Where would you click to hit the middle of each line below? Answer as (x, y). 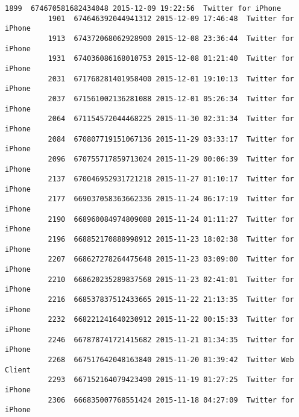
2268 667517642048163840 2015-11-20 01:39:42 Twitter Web (171, 359)
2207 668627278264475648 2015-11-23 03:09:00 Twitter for (171, 259)
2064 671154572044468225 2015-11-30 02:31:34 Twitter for (171, 119)
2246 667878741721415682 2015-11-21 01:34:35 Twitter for (171, 340)
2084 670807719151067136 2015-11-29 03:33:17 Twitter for (171, 139)
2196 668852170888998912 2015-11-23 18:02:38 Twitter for (171, 240)
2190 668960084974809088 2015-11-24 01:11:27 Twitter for (171, 219)
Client (18, 370)
